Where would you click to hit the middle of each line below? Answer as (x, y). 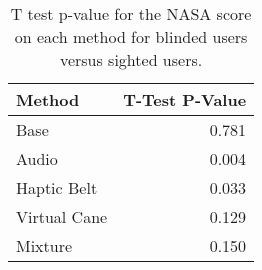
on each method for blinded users (131, 36)
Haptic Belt (57, 187)
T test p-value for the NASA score (131, 13)
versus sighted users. (131, 59)
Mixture (44, 245)
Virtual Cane (62, 216)
